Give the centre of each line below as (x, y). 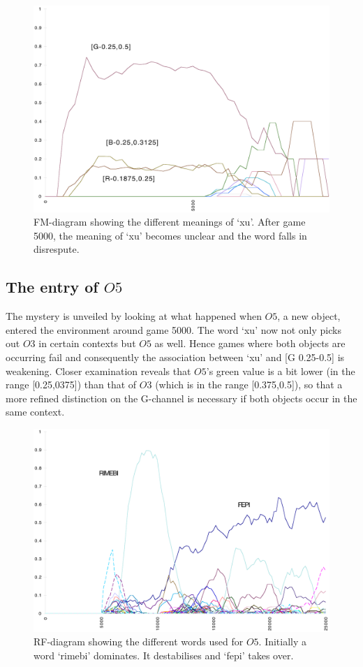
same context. (35, 412)
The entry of (52, 287)
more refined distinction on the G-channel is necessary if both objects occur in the (181, 398)
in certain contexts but (87, 343)
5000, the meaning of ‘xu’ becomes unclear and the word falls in (170, 235)
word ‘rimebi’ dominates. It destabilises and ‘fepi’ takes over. (164, 655)
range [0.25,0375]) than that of (71, 384)
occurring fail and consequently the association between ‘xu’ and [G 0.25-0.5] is (175, 357)
